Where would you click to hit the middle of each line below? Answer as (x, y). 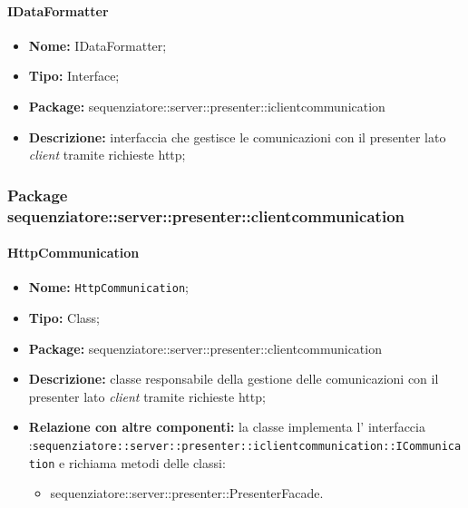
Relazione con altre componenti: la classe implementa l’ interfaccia (227, 427)
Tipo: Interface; (74, 76)
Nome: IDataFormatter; (97, 45)
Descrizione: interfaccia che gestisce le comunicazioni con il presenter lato (237, 137)
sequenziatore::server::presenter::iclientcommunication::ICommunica (247, 446)
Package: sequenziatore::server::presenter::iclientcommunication (207, 106)
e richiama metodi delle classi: (142, 462)
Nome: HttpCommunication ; (108, 287)
